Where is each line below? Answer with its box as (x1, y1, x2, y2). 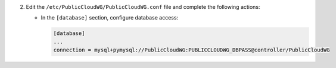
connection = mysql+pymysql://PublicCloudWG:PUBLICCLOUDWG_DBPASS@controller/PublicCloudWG (53, 47, 330, 53)
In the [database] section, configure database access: (41, 14, 179, 21)
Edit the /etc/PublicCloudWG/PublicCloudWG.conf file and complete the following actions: (26, 4, 260, 10)
